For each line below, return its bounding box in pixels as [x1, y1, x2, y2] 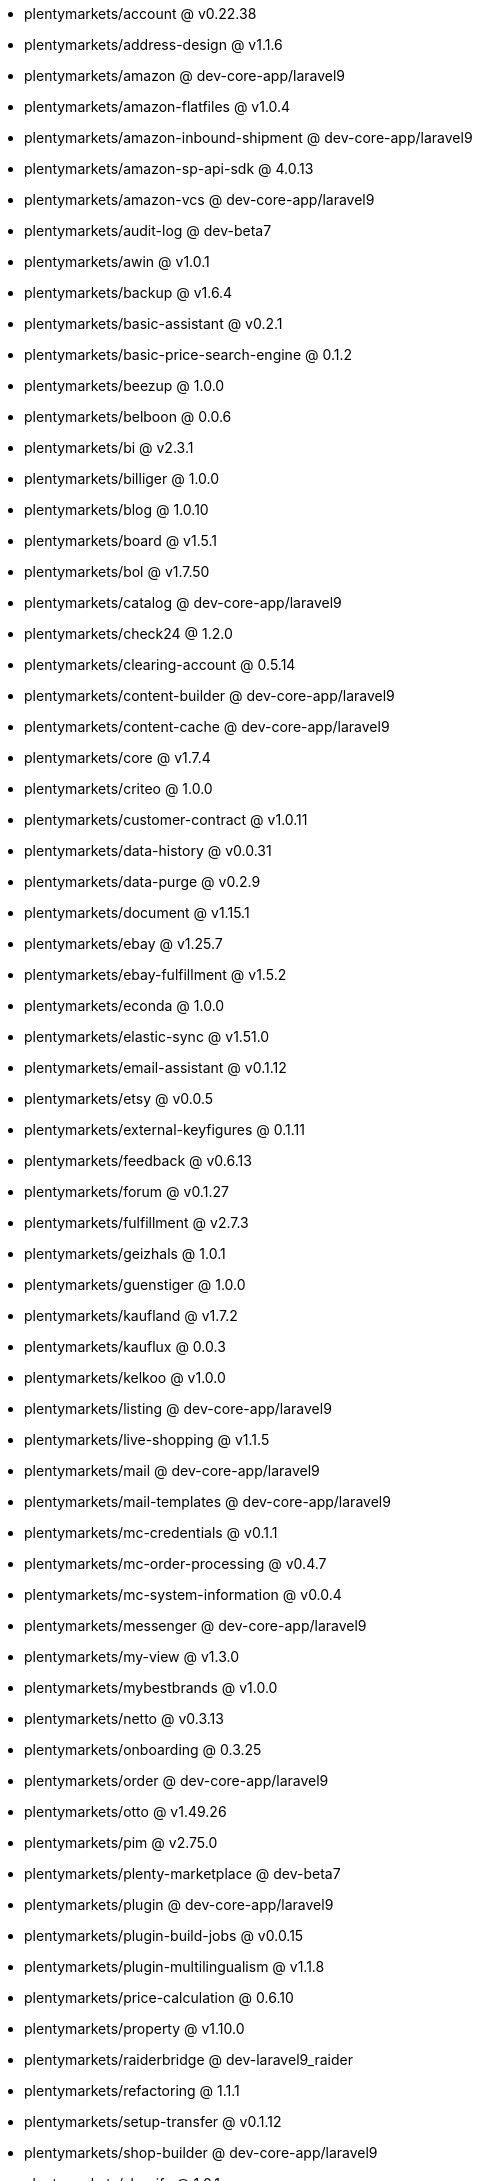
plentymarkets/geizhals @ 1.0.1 [24, 1245, 226, 1262]
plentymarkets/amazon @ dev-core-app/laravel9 [24, 67, 346, 84]
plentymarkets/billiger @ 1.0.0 [24, 470, 220, 487]
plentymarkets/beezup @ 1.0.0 [24, 377, 225, 394]
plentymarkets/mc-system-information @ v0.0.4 [24, 1586, 342, 1603]
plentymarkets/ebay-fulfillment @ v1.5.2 [24, 966, 287, 983]
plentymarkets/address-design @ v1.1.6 [24, 36, 283, 53]
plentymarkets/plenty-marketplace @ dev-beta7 [24, 1865, 341, 1882]
